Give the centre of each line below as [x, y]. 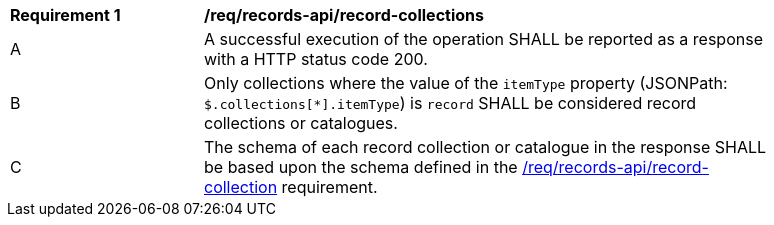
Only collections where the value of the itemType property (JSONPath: [466, 83]
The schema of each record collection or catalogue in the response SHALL [485, 147]
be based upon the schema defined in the [361, 167]
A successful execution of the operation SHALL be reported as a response [483, 39]
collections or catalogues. [301, 123]
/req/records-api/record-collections [344, 15]
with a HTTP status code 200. [316, 59]
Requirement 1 [65, 15]
